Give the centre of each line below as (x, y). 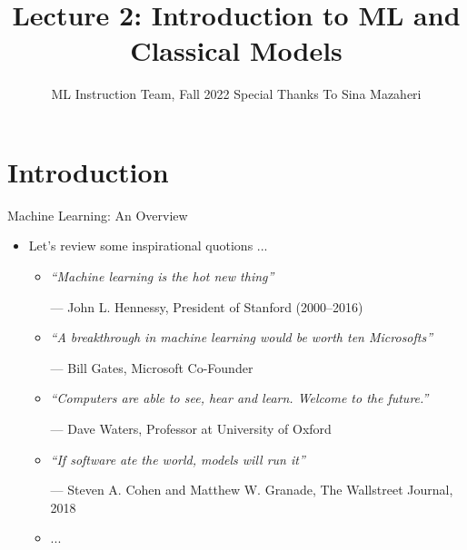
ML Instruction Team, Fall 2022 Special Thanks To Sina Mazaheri (236, 94)
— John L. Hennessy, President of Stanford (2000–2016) (207, 306)
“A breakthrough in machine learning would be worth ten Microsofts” (242, 337)
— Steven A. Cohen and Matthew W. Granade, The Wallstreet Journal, (252, 490)
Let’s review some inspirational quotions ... (148, 246)
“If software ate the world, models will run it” (178, 459)
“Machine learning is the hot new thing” (162, 276)
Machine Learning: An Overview (98, 215)
